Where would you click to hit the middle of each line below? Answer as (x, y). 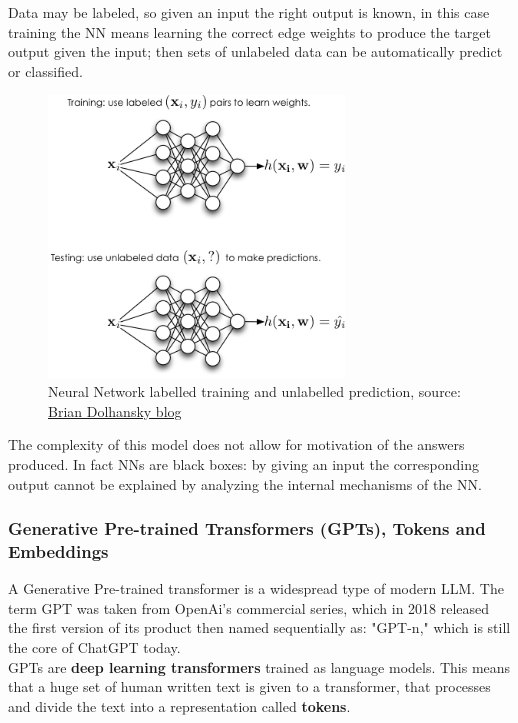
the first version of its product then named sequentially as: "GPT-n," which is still (259, 627)
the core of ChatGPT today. (94, 647)
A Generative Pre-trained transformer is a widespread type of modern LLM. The (256, 588)
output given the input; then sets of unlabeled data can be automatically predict (255, 51)
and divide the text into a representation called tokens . (179, 705)
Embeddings (58, 551)
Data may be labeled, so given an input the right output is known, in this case (249, 12)
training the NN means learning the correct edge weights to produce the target (249, 31)
